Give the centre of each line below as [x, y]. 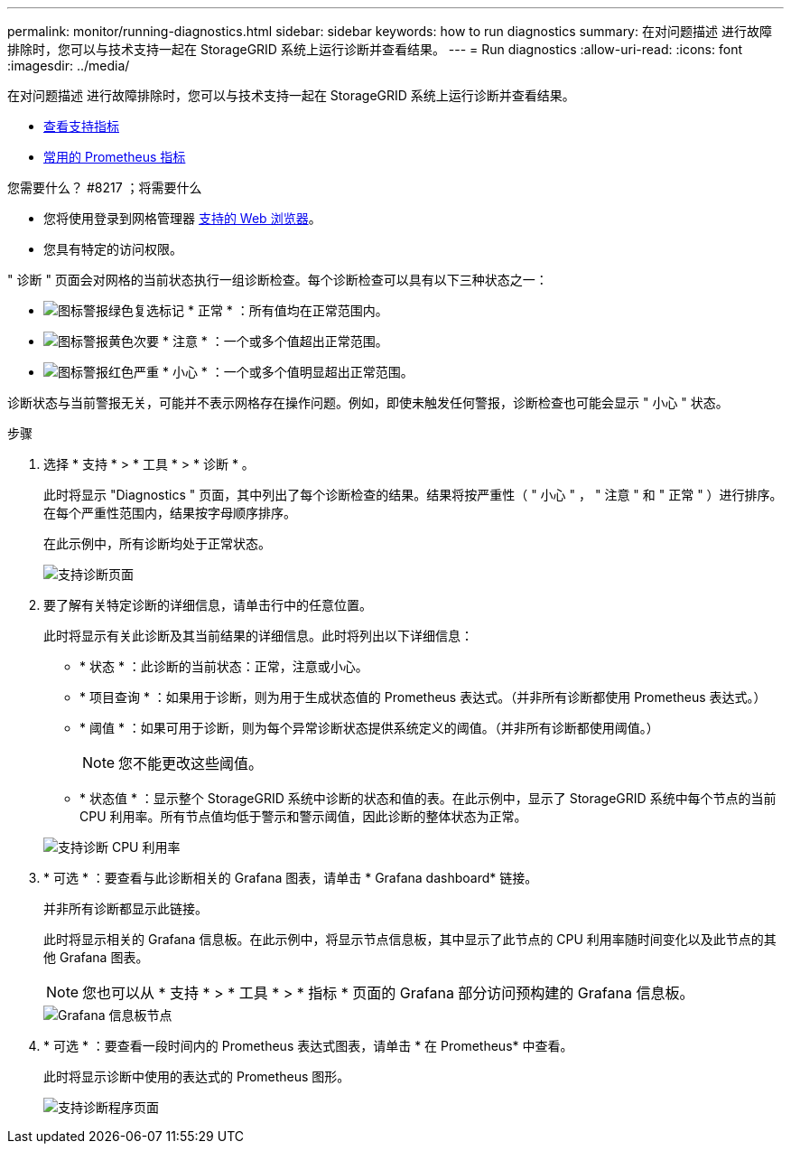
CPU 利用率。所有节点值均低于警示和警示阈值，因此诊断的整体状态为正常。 [303, 816]
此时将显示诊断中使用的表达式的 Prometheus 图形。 [197, 1076]
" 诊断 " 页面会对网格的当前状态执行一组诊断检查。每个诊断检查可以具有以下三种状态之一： [278, 280]
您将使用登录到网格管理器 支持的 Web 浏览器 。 [182, 218]
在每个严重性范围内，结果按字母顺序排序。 [170, 513]
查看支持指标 [81, 126]
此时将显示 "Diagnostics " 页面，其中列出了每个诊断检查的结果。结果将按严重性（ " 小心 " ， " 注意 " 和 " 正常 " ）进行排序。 [413, 495]
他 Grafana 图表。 [96, 957]
